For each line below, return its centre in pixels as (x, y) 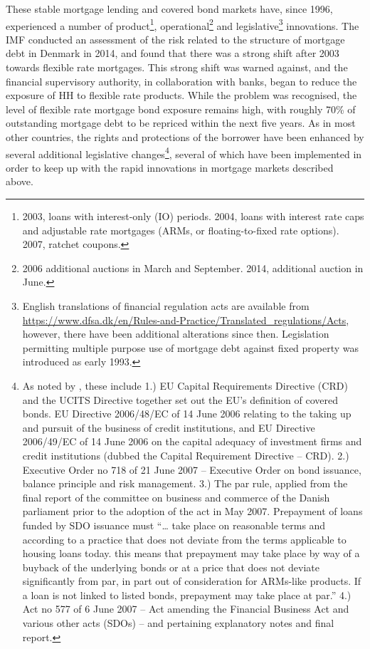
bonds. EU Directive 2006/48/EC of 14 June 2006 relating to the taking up (187, 414)
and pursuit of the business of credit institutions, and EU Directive (169, 427)
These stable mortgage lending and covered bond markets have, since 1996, (169, 9)
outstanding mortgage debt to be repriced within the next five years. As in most (181, 123)
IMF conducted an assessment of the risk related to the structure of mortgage (175, 39)
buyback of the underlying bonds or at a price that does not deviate (171, 567)
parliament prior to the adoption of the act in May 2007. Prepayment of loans (192, 511)
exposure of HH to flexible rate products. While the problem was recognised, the (181, 95)
